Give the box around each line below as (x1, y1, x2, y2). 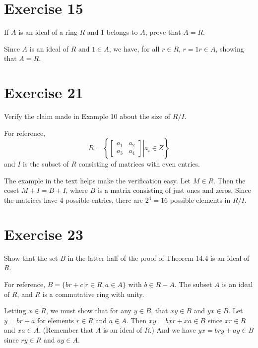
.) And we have (149, 325, 196, 335)
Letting (4, 305, 26, 316)
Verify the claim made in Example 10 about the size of (4, 111, 171, 121)
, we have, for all (109, 43, 160, 54)
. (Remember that (39, 325, 94, 335)
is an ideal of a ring (18, 27, 77, 37)
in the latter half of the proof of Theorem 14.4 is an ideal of (67, 252, 250, 263)
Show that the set (4, 252, 58, 263)
